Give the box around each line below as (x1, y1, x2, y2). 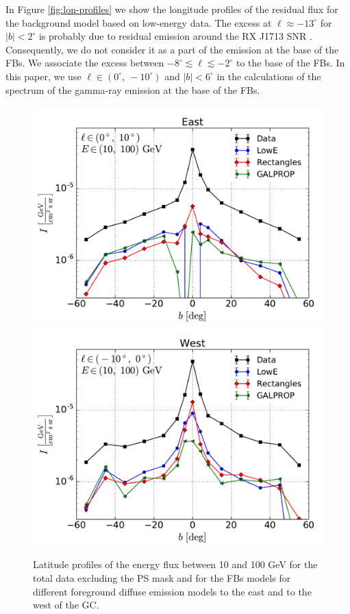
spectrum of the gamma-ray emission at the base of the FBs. (5, 82, 260, 97)
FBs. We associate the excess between (5, 56, 164, 70)
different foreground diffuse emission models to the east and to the (33, 584, 312, 598)
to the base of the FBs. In (236, 56, 345, 70)
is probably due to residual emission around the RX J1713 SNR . (38, 29, 312, 43)
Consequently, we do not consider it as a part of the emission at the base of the (5, 42, 339, 56)
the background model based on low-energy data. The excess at (5, 15, 272, 29)
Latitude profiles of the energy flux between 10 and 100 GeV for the (33, 557, 318, 572)
